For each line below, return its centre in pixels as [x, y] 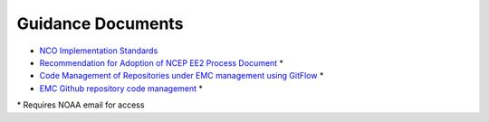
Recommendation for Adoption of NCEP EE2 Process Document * [162, 62]
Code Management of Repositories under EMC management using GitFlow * [182, 76]
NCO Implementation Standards [99, 51]
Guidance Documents [100, 23]
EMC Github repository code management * [121, 88]
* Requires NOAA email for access [81, 105]
